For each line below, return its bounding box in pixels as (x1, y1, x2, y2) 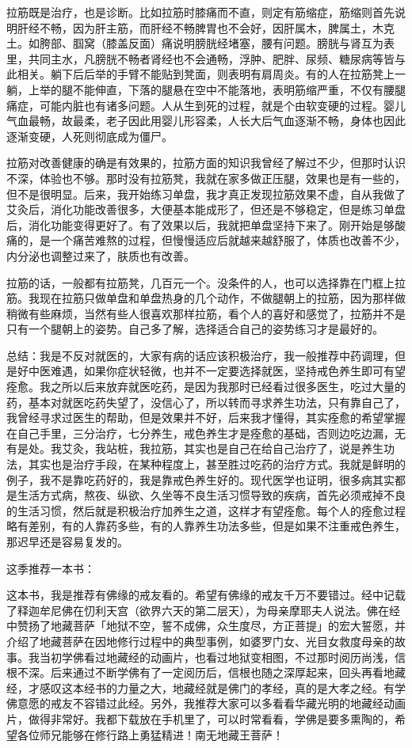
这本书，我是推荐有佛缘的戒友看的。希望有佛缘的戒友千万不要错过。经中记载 (6, 587, 406, 603)
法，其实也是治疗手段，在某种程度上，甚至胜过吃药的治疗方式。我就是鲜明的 (6, 456, 406, 473)
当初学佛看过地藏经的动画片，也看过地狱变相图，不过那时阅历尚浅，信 (39, 648, 406, 665)
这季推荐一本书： (6, 560, 95, 576)
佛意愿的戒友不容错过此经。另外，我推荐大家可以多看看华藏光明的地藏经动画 (6, 695, 406, 712)
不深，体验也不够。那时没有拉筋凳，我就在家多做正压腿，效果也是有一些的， (6, 169, 406, 186)
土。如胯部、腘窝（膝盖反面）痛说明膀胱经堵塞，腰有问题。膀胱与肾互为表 (6, 35, 395, 51)
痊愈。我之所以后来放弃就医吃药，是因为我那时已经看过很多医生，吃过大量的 (6, 378, 406, 395)
